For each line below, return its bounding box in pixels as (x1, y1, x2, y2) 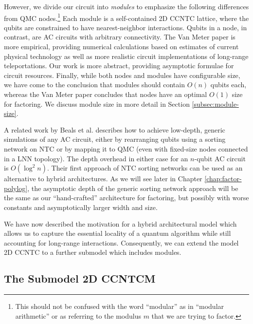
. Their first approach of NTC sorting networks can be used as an (47, 163, 243, 173)
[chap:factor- (204, 173, 242, 184)
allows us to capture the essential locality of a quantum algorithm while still (4, 228, 231, 238)
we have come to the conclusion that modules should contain (4, 79, 185, 90)
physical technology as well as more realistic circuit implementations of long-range (4, 51, 249, 61)
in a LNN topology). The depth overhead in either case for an (4, 153, 188, 163)
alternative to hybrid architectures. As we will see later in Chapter (4, 173, 202, 184)
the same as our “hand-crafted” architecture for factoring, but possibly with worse (4, 192, 249, 203)
